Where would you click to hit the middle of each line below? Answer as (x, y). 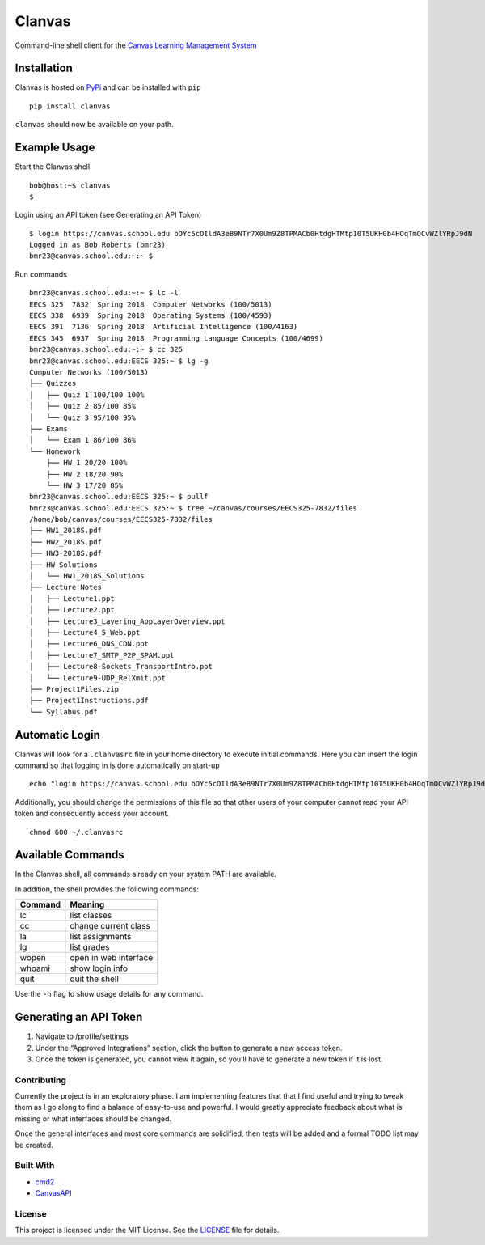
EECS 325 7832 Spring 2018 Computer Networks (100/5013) (151, 304)
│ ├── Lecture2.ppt (72, 610)
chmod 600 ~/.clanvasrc (76, 832)
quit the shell (94, 979)
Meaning (87, 904)
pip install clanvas (70, 106)
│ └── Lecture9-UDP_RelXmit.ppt (97, 678)
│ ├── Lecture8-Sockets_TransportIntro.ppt (121, 667)
